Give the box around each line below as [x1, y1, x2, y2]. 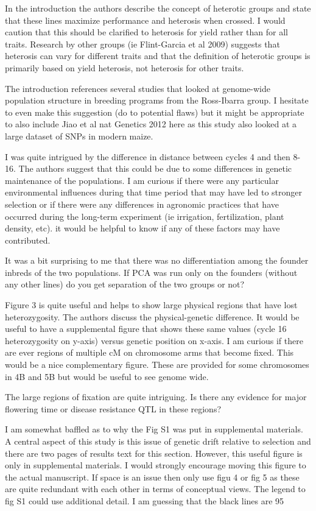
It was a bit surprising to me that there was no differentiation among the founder [5, 254, 309, 267]
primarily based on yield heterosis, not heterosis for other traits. [5, 61, 244, 74]
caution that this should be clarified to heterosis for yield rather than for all [5, 26, 288, 38]
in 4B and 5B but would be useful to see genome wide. [5, 370, 209, 382]
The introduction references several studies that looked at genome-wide [5, 82, 270, 94]
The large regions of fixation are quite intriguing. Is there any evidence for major [5, 390, 307, 403]
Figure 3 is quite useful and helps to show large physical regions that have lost [5, 298, 298, 311]
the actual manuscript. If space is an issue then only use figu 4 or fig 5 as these [5, 470, 300, 483]
